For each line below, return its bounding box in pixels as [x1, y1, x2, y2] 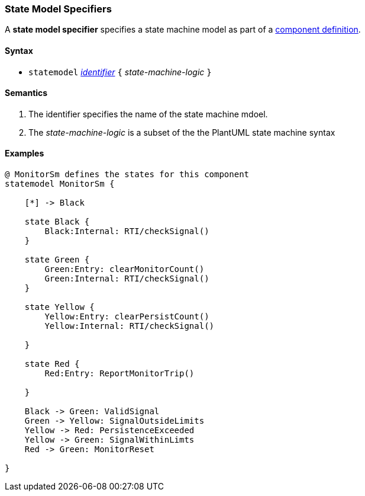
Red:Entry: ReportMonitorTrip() [44, 369, 195, 379]
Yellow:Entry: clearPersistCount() [44, 312, 209, 322]
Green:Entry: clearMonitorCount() [44, 264, 205, 274]
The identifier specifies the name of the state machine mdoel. [28, 108, 268, 119]
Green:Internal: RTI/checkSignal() [44, 274, 209, 284]
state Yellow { [24, 302, 95, 312]
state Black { [24, 217, 90, 227]
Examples [5, 148, 44, 159]
